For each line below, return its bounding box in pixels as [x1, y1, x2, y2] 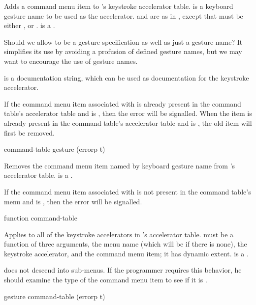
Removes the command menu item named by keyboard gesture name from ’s [4, 160, 235, 170]
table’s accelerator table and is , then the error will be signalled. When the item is [4, 108, 252, 118]
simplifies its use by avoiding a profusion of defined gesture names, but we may [4, 46, 242, 56]
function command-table [4, 213, 77, 223]
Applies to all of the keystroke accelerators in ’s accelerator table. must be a [4, 229, 234, 239]
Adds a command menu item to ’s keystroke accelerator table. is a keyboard [4, 1, 233, 11]
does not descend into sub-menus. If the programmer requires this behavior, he [4, 265, 242, 275]
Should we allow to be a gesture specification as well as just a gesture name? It [4, 36, 243, 47]
